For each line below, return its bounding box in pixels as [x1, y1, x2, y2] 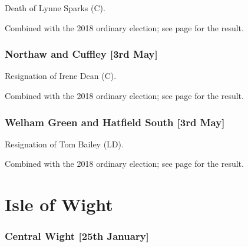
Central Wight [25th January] [5, 229, 149, 243]
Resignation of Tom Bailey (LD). [5, 137, 124, 150]
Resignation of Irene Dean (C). [5, 70, 117, 82]
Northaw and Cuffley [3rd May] [5, 47, 158, 61]
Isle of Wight [5, 192, 113, 216]
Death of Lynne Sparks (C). [5, 2, 105, 14]
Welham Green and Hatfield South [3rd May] [5, 114, 225, 129]
